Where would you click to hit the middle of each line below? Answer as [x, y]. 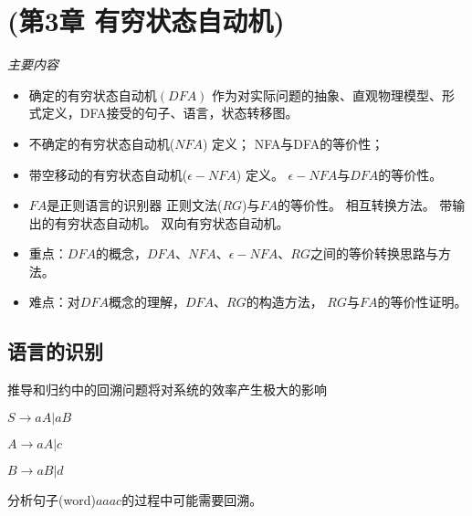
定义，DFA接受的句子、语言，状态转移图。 [170, 113]
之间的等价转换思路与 [375, 253]
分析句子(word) [52, 499]
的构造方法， [284, 302]
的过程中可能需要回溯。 [192, 499]
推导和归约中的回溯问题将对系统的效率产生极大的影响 [167, 390]
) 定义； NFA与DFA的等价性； [294, 143]
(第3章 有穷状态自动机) [146, 21]
